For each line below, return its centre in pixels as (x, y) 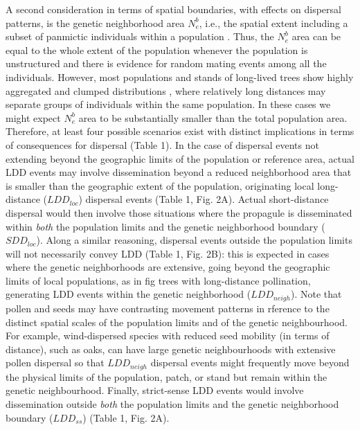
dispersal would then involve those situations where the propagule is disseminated (179, 212)
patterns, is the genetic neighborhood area (95, 23)
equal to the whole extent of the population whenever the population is (157, 50)
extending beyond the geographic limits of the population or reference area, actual (180, 158)
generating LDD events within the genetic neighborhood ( (128, 294)
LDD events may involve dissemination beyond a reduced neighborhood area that (179, 172)
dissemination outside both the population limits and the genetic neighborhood (172, 403)
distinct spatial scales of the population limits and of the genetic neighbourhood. (177, 322)
